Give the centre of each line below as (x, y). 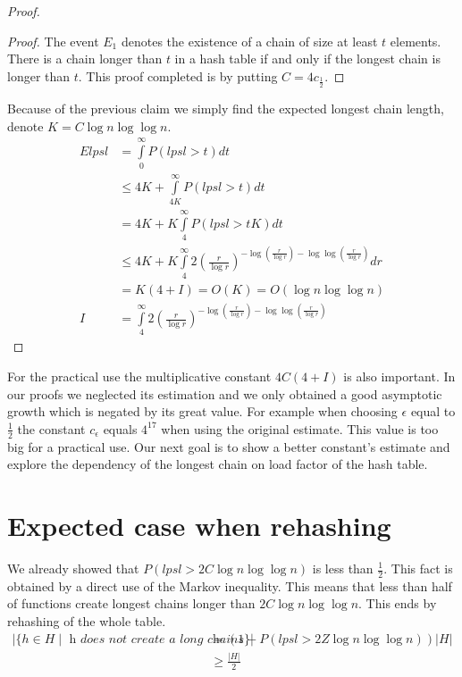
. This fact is (418, 568)
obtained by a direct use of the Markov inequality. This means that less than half (230, 585)
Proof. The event (53, 41)
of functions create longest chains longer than (131, 603)
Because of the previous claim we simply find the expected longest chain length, (226, 109)
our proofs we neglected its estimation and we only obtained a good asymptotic (225, 393)
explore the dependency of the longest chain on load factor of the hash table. (218, 464)
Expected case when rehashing (199, 526)
